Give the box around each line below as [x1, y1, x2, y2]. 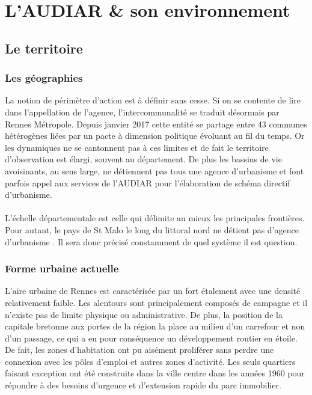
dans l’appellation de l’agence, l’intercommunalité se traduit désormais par [5, 105, 280, 118]
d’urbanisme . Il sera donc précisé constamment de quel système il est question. [5, 235, 298, 248]
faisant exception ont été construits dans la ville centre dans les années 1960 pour [5, 367, 305, 379]
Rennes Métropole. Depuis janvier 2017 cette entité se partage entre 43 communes [5, 117, 307, 130]
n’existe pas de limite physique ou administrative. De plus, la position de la [5, 308, 283, 320]
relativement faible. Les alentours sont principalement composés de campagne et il [5, 296, 308, 308]
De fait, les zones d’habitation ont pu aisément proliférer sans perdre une [5, 343, 274, 356]
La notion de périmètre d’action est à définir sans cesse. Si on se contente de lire [5, 94, 301, 106]
